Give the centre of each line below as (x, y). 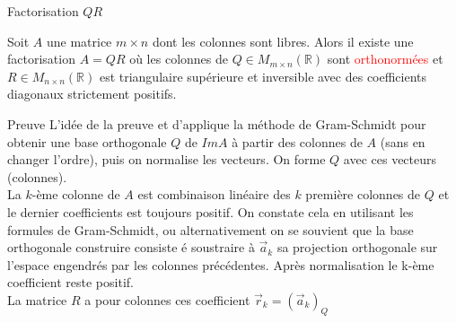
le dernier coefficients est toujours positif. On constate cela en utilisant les (210, 211)
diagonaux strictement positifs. (92, 94)
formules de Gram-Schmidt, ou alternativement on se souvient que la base (210, 229)
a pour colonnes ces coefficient (167, 299)
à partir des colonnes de (297, 141)
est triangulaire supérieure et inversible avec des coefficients (263, 76)
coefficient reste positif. (70, 282)
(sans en (403, 141)
